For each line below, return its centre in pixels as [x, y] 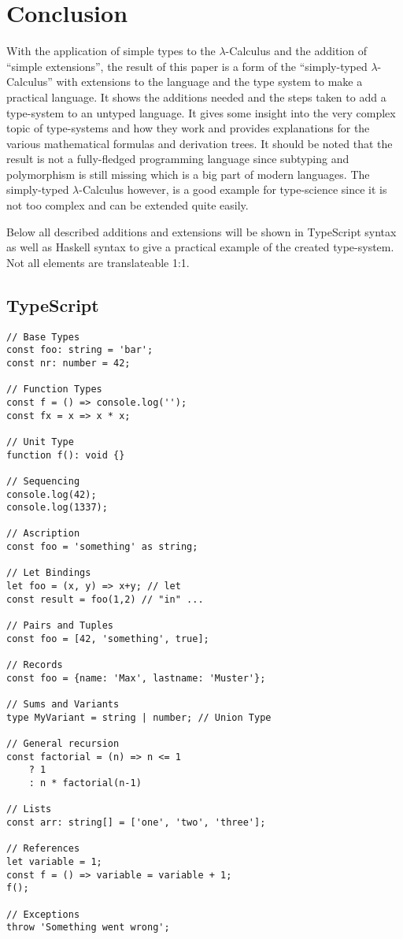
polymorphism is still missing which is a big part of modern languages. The [188, 174]
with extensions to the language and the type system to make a [209, 82]
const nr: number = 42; [68, 363]
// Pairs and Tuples [60, 626]
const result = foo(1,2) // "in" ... [105, 599]
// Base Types [43, 337]
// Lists [29, 809]
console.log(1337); [57, 508]
